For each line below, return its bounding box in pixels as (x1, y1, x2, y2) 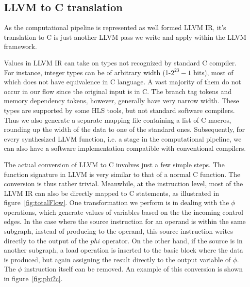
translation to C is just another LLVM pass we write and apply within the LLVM (4, 32, 247, 42)
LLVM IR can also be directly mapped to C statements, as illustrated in (4, 188, 219, 198)
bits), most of (193, 67, 233, 77)
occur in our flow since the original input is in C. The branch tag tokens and (4, 86, 232, 96)
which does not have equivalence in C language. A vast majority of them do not (4, 77, 241, 87)
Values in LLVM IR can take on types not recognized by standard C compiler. (4, 57, 237, 67)
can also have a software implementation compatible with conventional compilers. (4, 143, 246, 153)
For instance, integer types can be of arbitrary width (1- (4, 67, 171, 77)
